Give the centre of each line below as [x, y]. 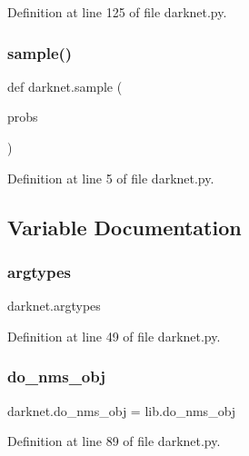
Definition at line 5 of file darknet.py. [111, 178]
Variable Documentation [124, 227]
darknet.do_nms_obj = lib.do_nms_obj [122, 410]
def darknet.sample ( [65, 86]
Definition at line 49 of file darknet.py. [114, 336]
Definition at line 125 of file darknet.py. [117, 12]
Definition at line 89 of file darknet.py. [114, 441]
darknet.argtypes [54, 306]
